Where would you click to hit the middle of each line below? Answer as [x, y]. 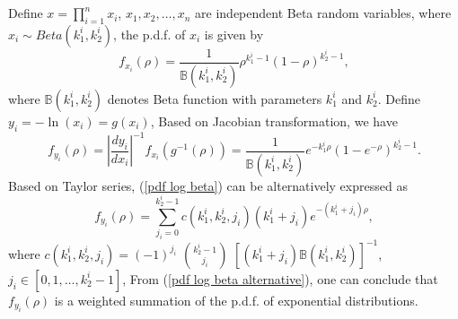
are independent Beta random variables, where [323, 13]
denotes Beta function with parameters [215, 98]
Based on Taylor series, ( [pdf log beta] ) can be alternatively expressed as [208, 185]
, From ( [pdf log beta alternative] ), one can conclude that [280, 278]
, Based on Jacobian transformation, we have [274, 121]
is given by [234, 34]
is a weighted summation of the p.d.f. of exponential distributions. [236, 300]
